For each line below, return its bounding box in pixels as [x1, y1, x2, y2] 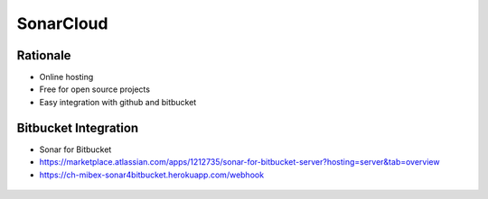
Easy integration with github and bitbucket [39, 96, 197, 107]
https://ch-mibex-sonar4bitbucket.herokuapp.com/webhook [39, 169, 265, 180]
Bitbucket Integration [16, 120, 139, 135]
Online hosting [39, 72, 94, 83]
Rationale [16, 48, 71, 63]
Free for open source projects [39, 84, 151, 95]
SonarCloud [16, 14, 108, 33]
